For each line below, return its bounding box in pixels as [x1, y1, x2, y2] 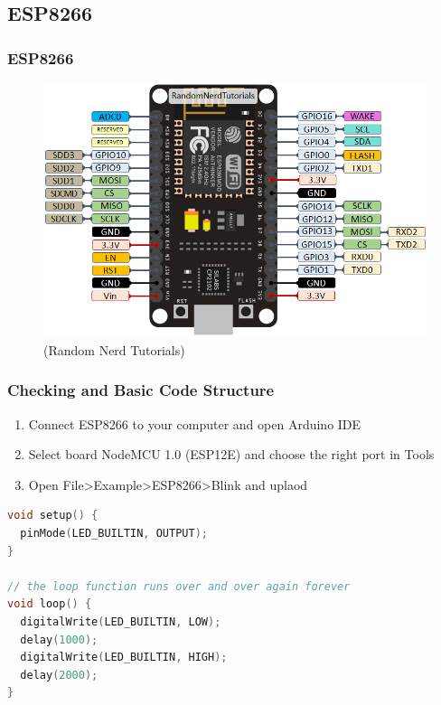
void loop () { [7, 597, 92, 611]
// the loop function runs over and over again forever [7, 579, 351, 593]
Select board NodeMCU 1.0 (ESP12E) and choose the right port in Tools [28, 445, 435, 464]
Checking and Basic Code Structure [7, 379, 275, 401]
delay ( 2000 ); [20, 668, 99, 681]
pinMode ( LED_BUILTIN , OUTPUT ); [20, 527, 208, 540]
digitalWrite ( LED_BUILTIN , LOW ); [20, 616, 221, 629]
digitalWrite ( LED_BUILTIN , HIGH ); [20, 651, 228, 664]
